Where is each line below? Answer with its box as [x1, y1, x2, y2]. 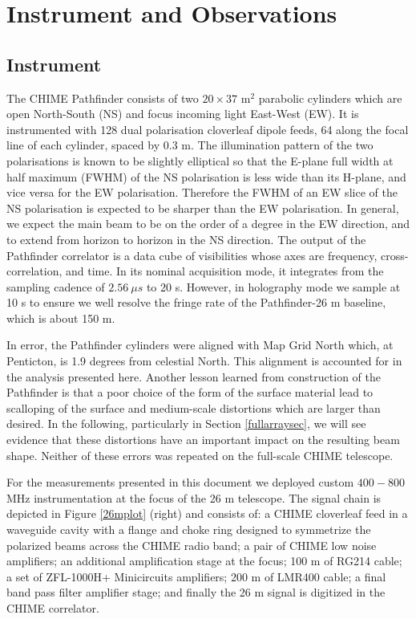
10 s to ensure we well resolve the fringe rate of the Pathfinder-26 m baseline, [6, 294, 386, 311]
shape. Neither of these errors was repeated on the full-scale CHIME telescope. [6, 446, 394, 463]
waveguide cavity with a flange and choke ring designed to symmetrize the [6, 521, 371, 538]
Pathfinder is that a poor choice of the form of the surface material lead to [6, 384, 374, 401]
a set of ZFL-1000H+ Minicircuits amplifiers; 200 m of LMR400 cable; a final [6, 568, 386, 584]
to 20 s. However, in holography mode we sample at [146, 278, 401, 295]
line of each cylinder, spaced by [6, 136, 160, 153]
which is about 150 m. [6, 309, 115, 326]
